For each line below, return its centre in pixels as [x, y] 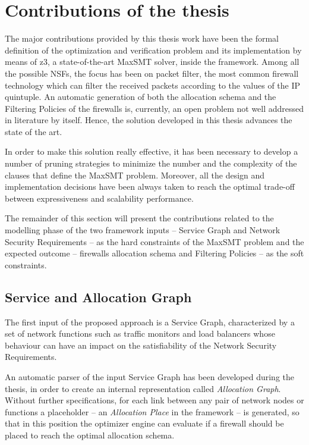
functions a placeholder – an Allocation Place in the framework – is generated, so [152, 411]
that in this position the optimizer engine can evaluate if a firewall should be [144, 423]
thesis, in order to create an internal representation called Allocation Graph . [143, 388]
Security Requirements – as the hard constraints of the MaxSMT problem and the [154, 241]
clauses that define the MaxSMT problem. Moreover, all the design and [135, 175]
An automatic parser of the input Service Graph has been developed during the [149, 376]
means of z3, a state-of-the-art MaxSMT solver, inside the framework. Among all [152, 62]
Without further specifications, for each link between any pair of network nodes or [154, 400]
